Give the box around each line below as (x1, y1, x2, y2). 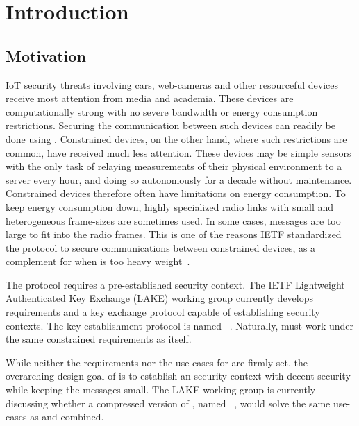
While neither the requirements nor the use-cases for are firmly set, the (6, 355, 308, 369)
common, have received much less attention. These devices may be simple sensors (6, 145, 351, 160)
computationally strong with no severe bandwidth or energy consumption (6, 104, 318, 119)
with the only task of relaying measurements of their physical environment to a (6, 159, 342, 173)
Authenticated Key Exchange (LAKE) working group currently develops (6, 291, 314, 305)
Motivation (6, 44, 86, 66)
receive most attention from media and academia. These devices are (6, 91, 294, 105)
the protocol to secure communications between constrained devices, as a (6, 240, 316, 255)
